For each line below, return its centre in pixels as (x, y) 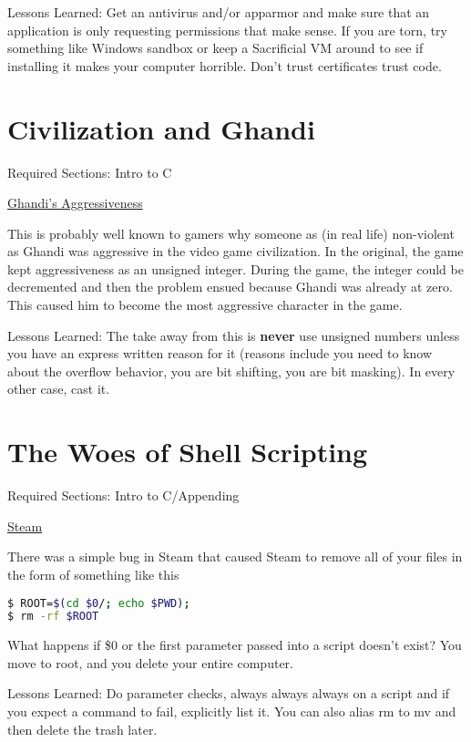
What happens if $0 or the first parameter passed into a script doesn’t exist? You (235, 645)
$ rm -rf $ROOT (53, 617)
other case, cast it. (59, 389)
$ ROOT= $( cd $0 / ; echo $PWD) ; (99, 603)
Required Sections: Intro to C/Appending (123, 495)
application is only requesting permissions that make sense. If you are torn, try (227, 30)
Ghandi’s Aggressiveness (75, 203)
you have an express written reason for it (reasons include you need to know (220, 353)
